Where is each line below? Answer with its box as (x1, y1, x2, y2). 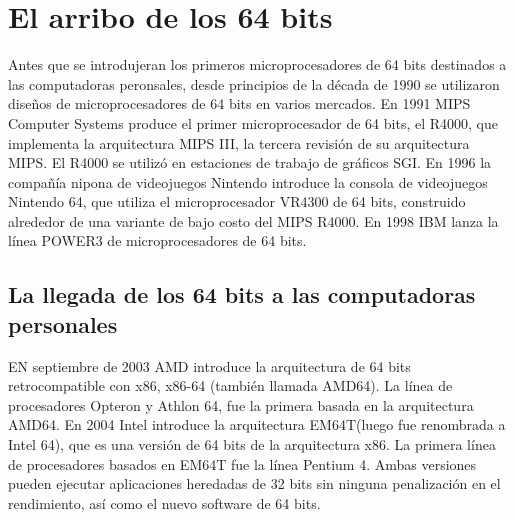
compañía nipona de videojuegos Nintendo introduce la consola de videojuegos (8, 171, 488, 192)
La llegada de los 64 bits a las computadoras (8, 279, 476, 310)
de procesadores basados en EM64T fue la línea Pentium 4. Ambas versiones (8, 453, 477, 474)
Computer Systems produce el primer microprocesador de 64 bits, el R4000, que (8, 112, 498, 133)
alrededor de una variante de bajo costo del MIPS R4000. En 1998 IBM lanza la (8, 210, 499, 231)
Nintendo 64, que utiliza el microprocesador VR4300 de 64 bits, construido (8, 191, 466, 212)
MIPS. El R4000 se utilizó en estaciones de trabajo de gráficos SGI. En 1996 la (8, 152, 492, 173)
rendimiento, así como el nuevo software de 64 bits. (8, 492, 321, 513)
